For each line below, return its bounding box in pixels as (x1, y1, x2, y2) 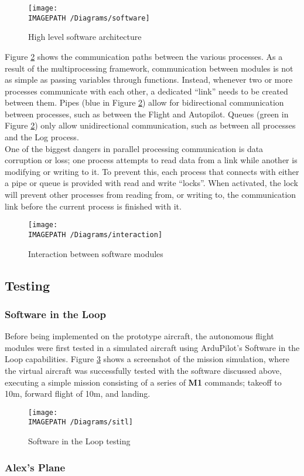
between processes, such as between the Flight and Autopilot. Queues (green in (5, 107, 289, 120)
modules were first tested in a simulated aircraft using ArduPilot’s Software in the (5, 341, 300, 353)
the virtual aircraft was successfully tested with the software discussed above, (5, 364, 282, 376)
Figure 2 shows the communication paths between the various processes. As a (5, 50, 283, 62)
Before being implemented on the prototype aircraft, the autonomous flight (5, 330, 274, 342)
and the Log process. (5, 131, 79, 143)
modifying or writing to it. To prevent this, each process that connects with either (5, 165, 299, 177)
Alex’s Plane (5, 460, 66, 474)
